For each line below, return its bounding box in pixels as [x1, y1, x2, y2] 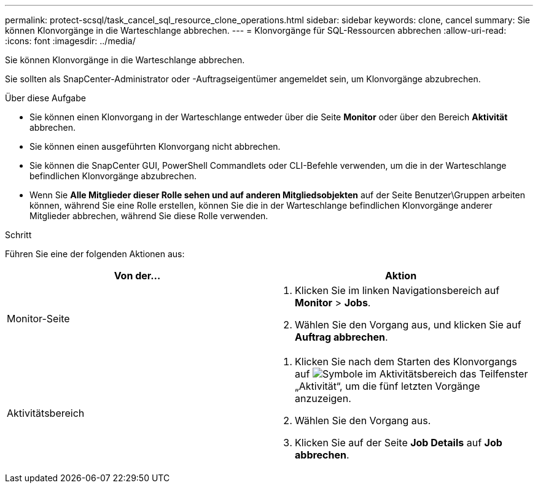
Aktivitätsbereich [7, 407, 85, 419]
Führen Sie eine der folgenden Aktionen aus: [5, 249, 185, 259]
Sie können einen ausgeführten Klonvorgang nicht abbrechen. [29, 141, 281, 152]
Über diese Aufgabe [5, 93, 86, 103]
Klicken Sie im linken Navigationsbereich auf [295, 284, 500, 296]
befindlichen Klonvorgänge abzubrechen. [29, 171, 197, 181]
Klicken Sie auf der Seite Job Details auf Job [295, 436, 502, 449]
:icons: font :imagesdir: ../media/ [5, 36, 136, 46]
